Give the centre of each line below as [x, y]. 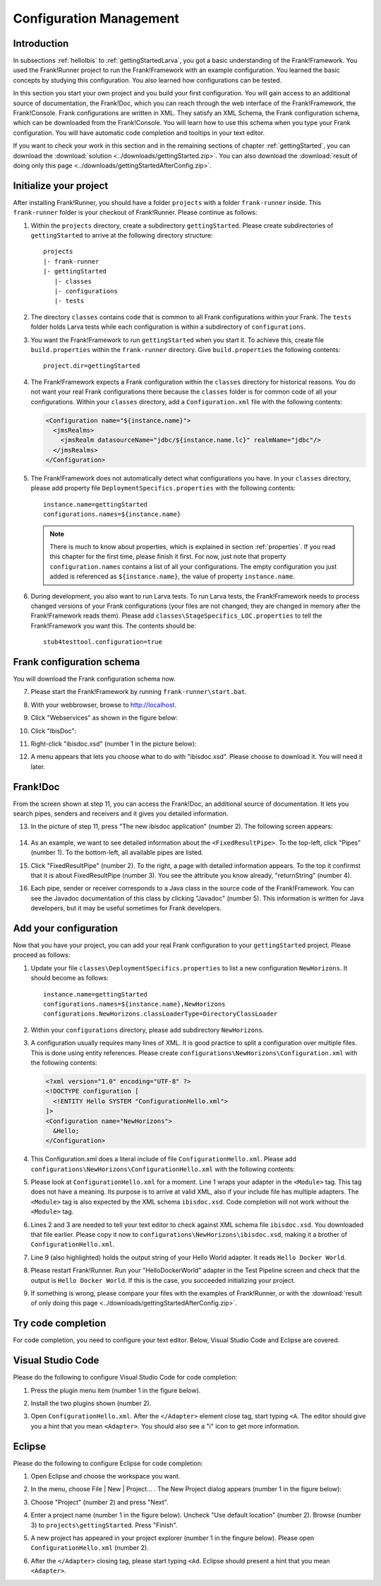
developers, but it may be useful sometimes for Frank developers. [126, 908]
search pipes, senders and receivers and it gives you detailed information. [121, 813]
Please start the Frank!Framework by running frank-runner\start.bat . [139, 692]
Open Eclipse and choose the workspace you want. [105, 1476]
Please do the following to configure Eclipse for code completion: [108, 1463]
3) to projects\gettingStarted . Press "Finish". [104, 1525]
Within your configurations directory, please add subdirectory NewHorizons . [147, 1030]
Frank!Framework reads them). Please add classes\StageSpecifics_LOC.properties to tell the [176, 616]
